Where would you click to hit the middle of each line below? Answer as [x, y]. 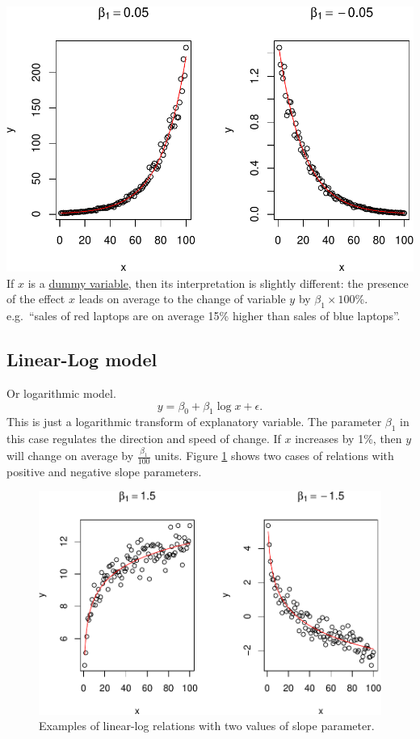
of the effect [36, 299]
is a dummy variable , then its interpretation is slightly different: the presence [218, 283]
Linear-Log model [82, 359]
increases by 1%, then [349, 439]
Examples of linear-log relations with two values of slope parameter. [207, 726]
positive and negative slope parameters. [104, 471]
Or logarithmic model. [61, 393]
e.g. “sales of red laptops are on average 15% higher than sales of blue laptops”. [204, 316]
